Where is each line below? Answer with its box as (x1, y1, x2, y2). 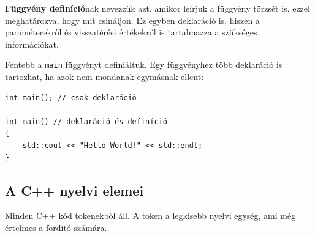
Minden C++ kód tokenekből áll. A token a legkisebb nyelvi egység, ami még (5, 209, 296, 222)
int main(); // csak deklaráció (5, 93, 137, 102)
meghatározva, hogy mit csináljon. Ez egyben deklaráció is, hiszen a (5, 13, 260, 26)
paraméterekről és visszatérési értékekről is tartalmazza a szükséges (5, 26, 257, 39)
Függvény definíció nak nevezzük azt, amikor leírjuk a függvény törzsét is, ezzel (5, 2, 310, 14)
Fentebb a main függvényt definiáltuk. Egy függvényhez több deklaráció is (5, 58, 283, 71)
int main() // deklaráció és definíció (5, 117, 167, 126)
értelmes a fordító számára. (5, 221, 107, 234)
